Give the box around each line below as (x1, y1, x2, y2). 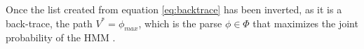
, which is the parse (138, 15, 222, 30)
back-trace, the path (6, 15, 93, 30)
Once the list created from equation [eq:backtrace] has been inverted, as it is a (6, 2, 342, 16)
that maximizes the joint (252, 15, 358, 30)
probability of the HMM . (6, 30, 116, 45)
